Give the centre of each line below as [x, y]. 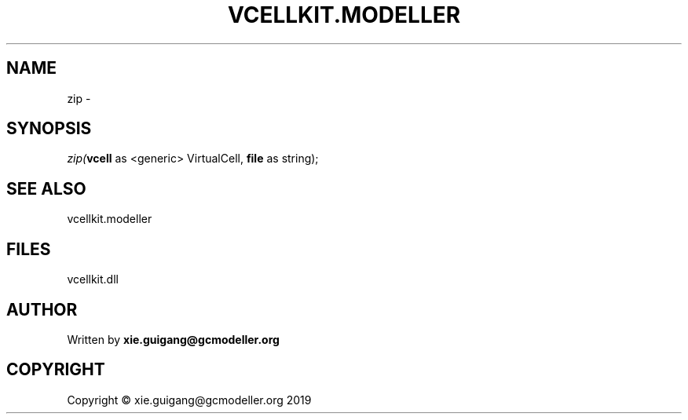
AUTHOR [42, 309]
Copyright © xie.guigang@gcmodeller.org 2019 [189, 400]
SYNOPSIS [49, 129]
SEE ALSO [46, 188]
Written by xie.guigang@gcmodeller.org [173, 339]
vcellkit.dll [93, 279]
